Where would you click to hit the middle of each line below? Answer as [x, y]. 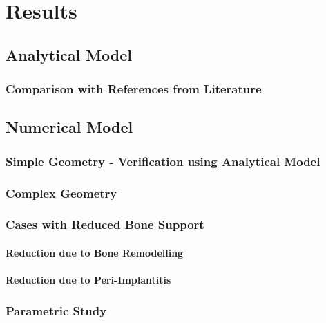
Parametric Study [56, 310]
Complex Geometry [61, 193]
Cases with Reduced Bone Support [105, 224]
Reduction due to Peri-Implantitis [88, 280]
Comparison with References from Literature [134, 89]
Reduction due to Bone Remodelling [95, 252]
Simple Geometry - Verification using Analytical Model [163, 161]
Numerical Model [69, 127]
